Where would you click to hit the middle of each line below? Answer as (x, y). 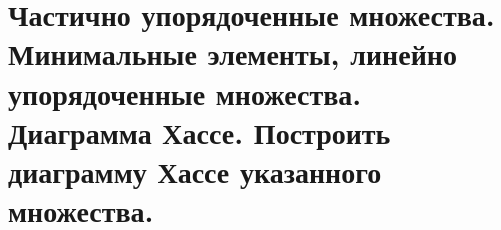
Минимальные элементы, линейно (232, 53)
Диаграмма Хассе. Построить (199, 131)
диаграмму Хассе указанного (195, 170)
